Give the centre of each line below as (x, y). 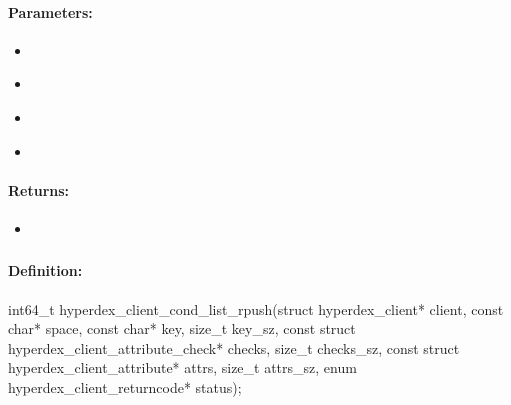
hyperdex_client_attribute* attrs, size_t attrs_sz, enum (182, 367)
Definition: (45, 270)
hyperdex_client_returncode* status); (125, 387)
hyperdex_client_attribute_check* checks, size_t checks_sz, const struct (234, 347)
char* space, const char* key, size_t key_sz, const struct (182, 328)
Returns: (39, 189)
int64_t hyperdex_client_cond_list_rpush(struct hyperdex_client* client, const (256, 308)
